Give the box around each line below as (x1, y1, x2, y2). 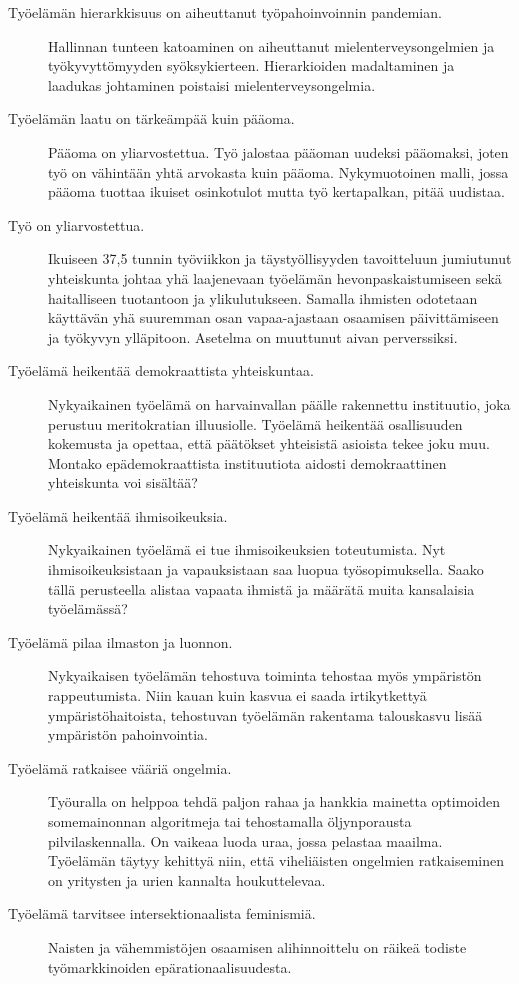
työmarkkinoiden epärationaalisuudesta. (48, 956, 292, 977)
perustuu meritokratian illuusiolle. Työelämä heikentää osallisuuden (48, 413, 463, 434)
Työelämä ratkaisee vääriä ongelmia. (8, 757, 232, 778)
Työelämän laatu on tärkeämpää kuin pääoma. (8, 108, 295, 129)
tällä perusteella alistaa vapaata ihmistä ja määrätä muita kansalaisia (48, 578, 475, 599)
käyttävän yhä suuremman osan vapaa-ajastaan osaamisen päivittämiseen (48, 307, 499, 328)
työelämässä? (48, 598, 128, 619)
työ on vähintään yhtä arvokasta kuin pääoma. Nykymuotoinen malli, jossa (48, 161, 509, 182)
